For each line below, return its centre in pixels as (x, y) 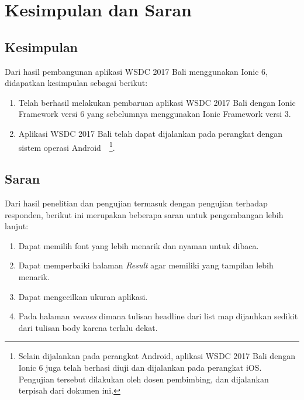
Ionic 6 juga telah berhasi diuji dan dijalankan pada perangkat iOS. (140, 367)
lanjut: (17, 226)
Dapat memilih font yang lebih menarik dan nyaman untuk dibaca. (139, 245)
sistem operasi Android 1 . (67, 146)
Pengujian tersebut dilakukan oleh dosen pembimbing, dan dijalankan (144, 379)
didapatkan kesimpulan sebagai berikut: (76, 83)
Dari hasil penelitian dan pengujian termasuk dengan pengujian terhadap (136, 203)
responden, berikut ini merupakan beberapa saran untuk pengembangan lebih (144, 214)
